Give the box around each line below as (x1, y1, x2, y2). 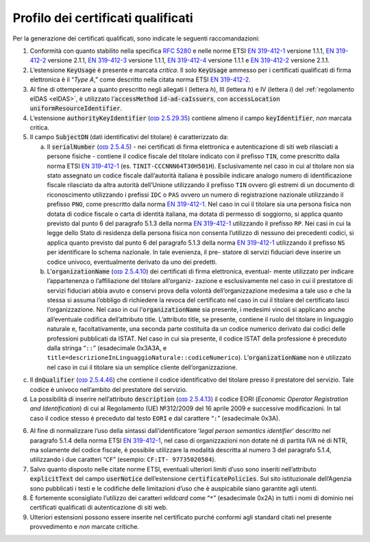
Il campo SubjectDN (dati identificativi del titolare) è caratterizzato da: (29, 133, 229, 141)
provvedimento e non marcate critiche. (29, 523, 140, 531)
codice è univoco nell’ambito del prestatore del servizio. (29, 385, 188, 393)
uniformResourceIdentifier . (29, 104, 123, 112)
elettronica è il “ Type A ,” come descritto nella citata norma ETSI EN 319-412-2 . (29, 75, 251, 84)
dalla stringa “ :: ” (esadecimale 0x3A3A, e (47, 344, 167, 352)
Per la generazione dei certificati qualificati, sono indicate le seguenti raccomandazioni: (12, 34, 260, 42)
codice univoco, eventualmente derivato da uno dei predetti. (47, 258, 217, 266)
